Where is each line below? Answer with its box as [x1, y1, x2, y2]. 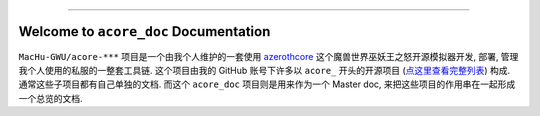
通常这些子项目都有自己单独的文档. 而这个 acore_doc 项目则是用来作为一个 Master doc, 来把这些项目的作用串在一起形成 [18, 78, 516, 90]
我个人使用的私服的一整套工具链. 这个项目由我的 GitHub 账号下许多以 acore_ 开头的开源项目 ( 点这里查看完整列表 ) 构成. [18, 64, 511, 76]
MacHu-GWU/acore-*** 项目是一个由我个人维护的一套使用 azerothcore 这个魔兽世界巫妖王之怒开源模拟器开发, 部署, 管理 [18, 50, 519, 62]
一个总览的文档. [18, 92, 84, 104]
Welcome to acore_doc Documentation [18, 23, 271, 40]
